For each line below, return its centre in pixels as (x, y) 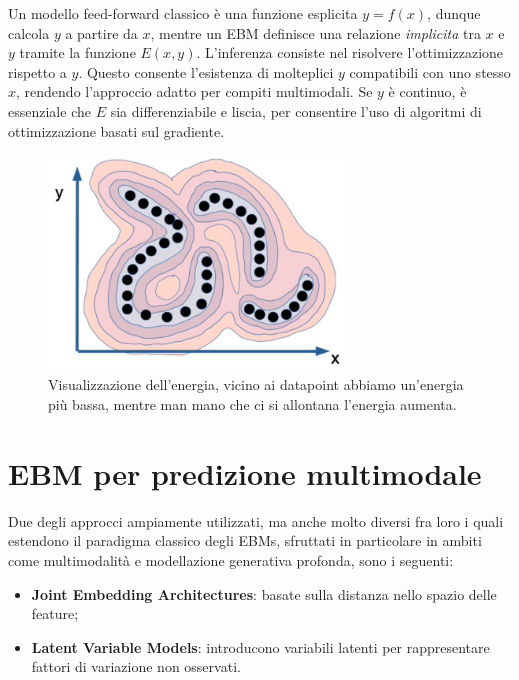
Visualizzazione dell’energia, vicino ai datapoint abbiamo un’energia (256, 384)
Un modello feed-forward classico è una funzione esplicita (183, 13)
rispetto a (37, 71)
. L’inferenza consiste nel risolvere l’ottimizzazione (350, 52)
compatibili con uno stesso (430, 71)
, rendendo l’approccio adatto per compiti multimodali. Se (194, 91)
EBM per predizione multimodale (245, 472)
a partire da (101, 32)
